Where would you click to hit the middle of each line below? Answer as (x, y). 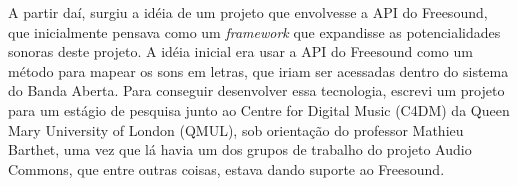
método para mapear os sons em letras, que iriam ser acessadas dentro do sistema (258, 70)
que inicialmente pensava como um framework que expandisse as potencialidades (254, 31)
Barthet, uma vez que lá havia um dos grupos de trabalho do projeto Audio (240, 149)
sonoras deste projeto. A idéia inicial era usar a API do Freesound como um (240, 51)
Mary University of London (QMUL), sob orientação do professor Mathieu (236, 129)
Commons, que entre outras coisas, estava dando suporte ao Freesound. (226, 168)
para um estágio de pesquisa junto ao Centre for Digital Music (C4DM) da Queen (259, 109)
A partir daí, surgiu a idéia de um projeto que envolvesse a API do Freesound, (248, 12)
